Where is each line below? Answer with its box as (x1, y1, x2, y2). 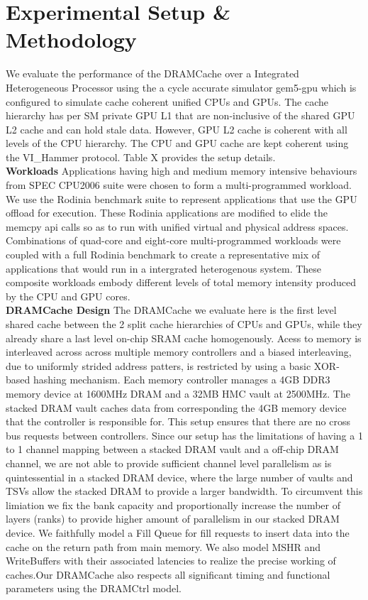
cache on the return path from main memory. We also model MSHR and (6, 539, 321, 554)
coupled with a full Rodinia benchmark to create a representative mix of (6, 247, 320, 262)
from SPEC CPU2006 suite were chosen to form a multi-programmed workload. (6, 178, 352, 192)
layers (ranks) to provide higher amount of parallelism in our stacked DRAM (6, 511, 340, 526)
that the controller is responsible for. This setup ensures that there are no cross (6, 414, 350, 429)
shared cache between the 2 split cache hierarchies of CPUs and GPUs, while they (6, 317, 362, 331)
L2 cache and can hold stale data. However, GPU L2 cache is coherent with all (6, 121, 347, 136)
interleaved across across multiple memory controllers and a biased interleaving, (6, 344, 352, 359)
